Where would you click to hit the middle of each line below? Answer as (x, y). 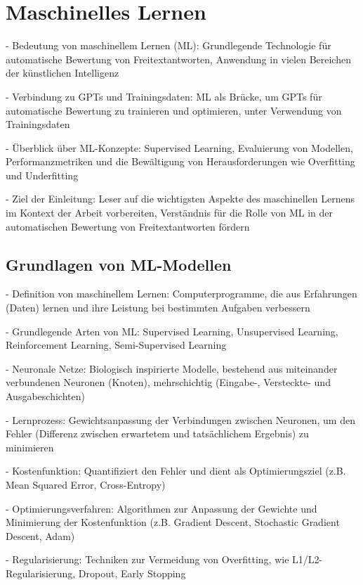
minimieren (30, 447)
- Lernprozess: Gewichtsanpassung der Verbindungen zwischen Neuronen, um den (180, 419)
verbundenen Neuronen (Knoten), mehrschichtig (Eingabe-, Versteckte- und (168, 382)
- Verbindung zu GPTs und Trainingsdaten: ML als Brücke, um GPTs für (164, 96)
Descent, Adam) (40, 535)
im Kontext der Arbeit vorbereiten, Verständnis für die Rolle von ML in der (169, 213)
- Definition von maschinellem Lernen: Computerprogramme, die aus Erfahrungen (181, 294)
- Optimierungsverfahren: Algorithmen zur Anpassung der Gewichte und (161, 508)
